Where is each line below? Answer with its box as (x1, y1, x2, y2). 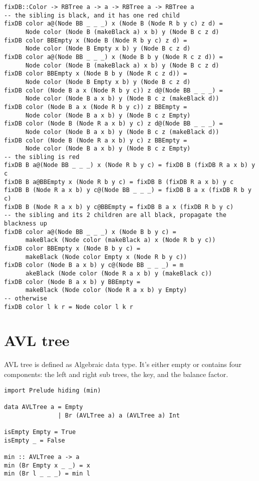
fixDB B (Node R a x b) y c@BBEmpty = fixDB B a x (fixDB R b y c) (4, 203, 234, 210)
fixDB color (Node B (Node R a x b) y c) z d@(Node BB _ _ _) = (4, 120, 223, 127)
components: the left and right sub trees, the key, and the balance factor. (4, 369, 228, 379)
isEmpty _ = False (4, 436, 65, 444)
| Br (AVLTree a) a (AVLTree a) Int (58, 411, 180, 419)
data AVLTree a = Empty (4, 403, 83, 410)
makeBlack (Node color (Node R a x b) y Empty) (25, 286, 187, 294)
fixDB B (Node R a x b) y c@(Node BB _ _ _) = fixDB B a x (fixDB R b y (4, 186, 251, 194)
